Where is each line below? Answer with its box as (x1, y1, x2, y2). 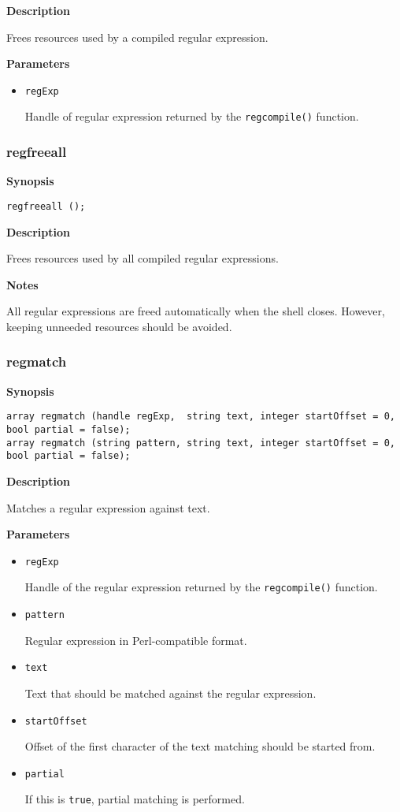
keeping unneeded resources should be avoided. (6, 318, 232, 334)
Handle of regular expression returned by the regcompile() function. (24, 108, 359, 125)
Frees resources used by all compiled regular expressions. (6, 250, 279, 266)
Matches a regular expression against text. (6, 499, 210, 516)
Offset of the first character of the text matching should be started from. (24, 738, 376, 754)
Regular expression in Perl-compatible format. (24, 631, 247, 648)
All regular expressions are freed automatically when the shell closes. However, (6, 303, 385, 319)
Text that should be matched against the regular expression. (24, 684, 317, 701)
